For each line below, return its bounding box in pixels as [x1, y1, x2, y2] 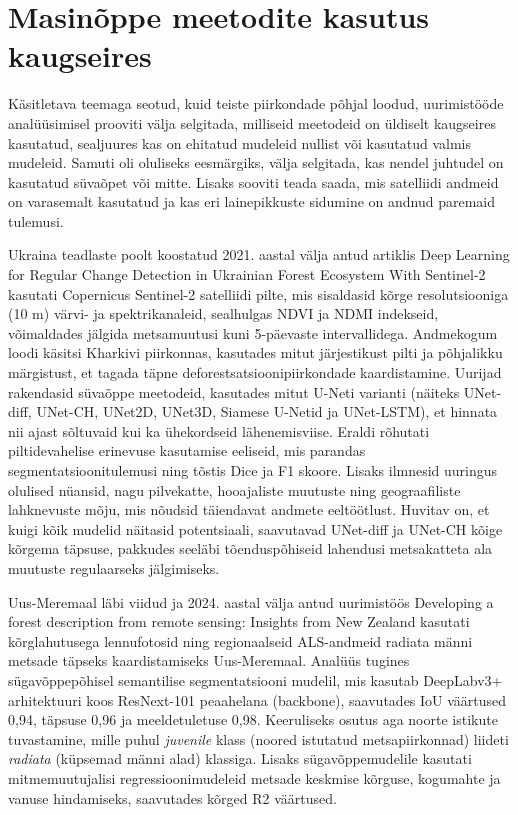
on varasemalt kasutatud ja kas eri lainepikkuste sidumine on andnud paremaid [8, 191, 496, 212]
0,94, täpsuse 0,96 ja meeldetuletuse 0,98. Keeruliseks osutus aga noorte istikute [8, 709, 498, 730]
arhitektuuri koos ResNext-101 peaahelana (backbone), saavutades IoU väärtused [8, 689, 507, 710]
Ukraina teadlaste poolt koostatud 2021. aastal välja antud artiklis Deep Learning [8, 244, 510, 265]
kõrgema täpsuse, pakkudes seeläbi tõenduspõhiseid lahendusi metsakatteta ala [8, 538, 493, 559]
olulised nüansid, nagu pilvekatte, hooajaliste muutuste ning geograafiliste [8, 479, 461, 500]
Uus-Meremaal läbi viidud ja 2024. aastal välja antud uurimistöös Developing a [8, 591, 494, 612]
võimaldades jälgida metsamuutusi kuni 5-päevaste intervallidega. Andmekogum [8, 322, 498, 343]
